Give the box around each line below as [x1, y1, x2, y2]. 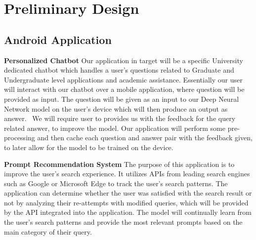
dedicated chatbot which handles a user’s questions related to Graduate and [4, 65, 234, 75]
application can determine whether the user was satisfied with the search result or [4, 188, 252, 198]
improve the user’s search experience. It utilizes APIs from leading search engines [4, 168, 250, 179]
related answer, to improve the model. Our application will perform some [4, 122, 225, 133]
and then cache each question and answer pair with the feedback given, [37, 132, 253, 143]
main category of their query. [4, 226, 92, 237]
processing [4, 132, 35, 143]
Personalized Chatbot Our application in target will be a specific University [4, 55, 243, 65]
